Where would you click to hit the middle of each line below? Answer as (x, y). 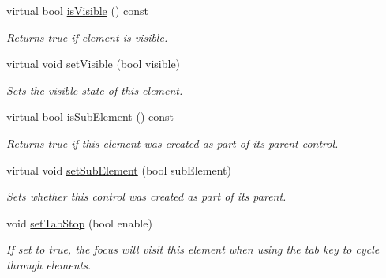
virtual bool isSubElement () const (90, 116)
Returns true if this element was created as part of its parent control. (172, 143)
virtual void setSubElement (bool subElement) (119, 169)
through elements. (49, 264)
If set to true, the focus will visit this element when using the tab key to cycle (193, 249)
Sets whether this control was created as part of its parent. (146, 196)
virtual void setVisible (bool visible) (94, 64)
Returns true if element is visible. (87, 37)
